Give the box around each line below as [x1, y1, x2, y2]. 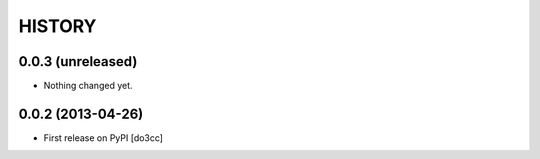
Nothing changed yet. [43, 80, 134, 92]
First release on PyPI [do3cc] [43, 131, 164, 144]
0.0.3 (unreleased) [18, 53, 138, 70]
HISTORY [18, 15, 97, 37]
